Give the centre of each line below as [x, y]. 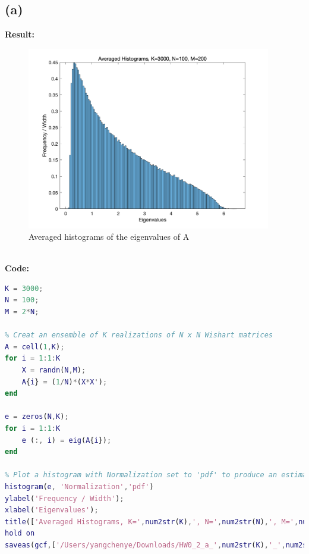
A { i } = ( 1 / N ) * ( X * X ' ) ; [64, 382]
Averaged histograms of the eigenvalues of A [109, 237]
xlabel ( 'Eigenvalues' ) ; [52, 510]
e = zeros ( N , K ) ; [37, 417]
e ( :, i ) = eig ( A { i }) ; [67, 440]
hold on [20, 533]
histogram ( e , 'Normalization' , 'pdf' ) [79, 486]
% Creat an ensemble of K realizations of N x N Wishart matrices [139, 335]
